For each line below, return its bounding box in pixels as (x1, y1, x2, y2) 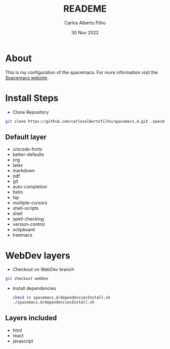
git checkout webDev (5, 276, 49, 281)
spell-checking (12, 216, 44, 222)
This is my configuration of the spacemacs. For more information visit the (5, 69, 158, 75)
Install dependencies (12, 285, 57, 291)
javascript (12, 338, 33, 344)
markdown (12, 168, 35, 174)
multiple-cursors (12, 200, 48, 206)
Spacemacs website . (5, 74, 49, 81)
